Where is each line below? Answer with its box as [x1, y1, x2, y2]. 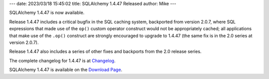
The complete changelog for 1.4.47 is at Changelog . [9, 57, 116, 64]
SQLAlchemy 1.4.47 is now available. [9, 10, 85, 16]
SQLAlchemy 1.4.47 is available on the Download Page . [9, 67, 123, 73]
